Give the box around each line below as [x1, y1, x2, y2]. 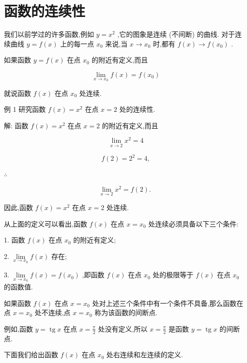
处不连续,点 [34, 307, 71, 318]
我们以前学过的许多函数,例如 [4, 29, 94, 39]
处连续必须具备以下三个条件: [148, 218, 239, 228]
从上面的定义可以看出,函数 [4, 218, 87, 228]
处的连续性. [119, 104, 155, 114]
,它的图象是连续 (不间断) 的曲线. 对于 [117, 29, 235, 39]
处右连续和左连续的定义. [106, 349, 183, 360]
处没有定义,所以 [98, 323, 148, 333]
